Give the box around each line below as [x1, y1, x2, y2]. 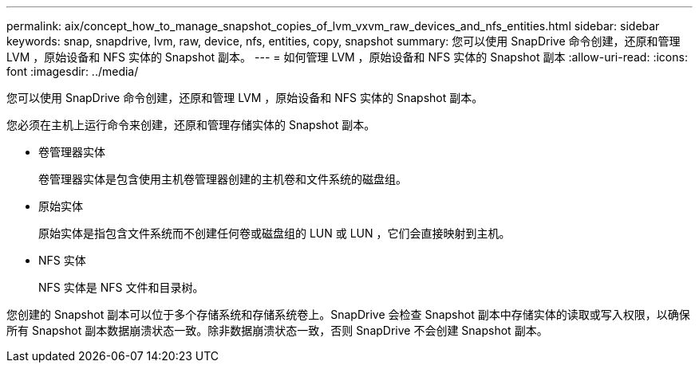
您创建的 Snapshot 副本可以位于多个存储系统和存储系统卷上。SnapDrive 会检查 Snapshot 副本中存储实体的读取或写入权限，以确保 [6, 308, 690, 321]
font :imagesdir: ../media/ [6, 65, 139, 78]
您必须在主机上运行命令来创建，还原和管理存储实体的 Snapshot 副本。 [6, 118, 376, 132]
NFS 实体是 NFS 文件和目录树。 [38, 281, 204, 294]
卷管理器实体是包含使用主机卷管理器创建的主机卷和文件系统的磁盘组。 [38, 172, 407, 186]
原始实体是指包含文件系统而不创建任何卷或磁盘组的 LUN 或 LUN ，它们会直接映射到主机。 [38, 226, 511, 240]
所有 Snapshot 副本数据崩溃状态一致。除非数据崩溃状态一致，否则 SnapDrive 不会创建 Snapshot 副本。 [6, 324, 548, 337]
